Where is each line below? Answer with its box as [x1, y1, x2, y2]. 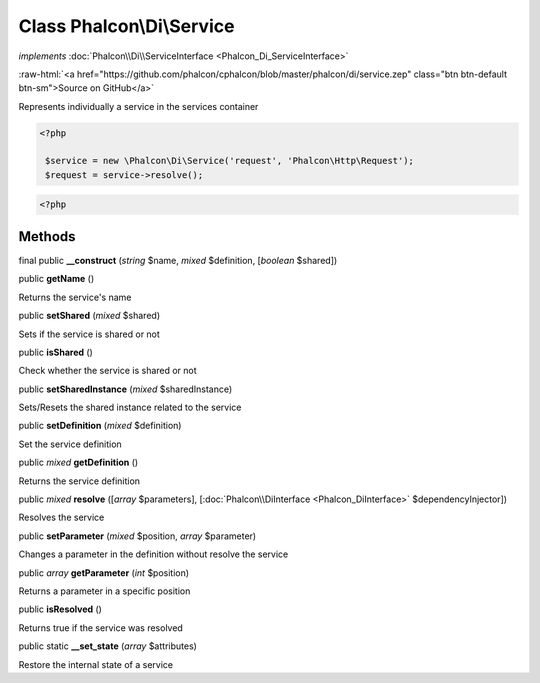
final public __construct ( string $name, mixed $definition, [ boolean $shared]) [18, 254, 338, 266]
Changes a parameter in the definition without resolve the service [18, 548, 289, 560]
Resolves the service [18, 511, 105, 524]
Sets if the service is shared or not [18, 328, 160, 340]
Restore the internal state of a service [18, 658, 174, 670]
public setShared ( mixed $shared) [18, 310, 160, 322]
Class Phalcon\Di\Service [18, 15, 235, 37]
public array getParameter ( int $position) [18, 566, 190, 579]
